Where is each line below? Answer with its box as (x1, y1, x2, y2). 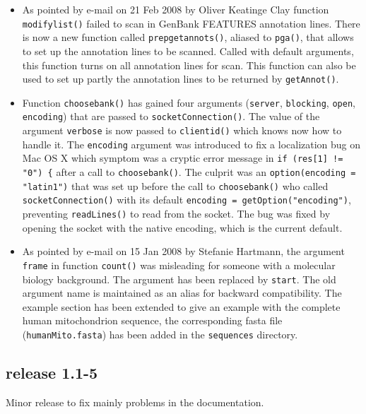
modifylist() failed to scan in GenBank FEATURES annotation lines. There (22, 16, 360, 30)
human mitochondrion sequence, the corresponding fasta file (22, 313, 283, 328)
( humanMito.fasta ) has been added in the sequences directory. (22, 326, 298, 341)
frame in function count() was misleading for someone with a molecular (22, 257, 336, 272)
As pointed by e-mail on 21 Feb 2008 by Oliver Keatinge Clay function (22, 2, 329, 16)
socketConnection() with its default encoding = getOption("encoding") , (22, 192, 351, 207)
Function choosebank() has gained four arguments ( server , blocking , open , (22, 95, 355, 110)
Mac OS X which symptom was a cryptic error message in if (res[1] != (22, 150, 343, 165)
